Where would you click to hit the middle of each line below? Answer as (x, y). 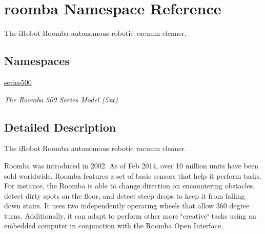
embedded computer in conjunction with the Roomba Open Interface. (114, 226)
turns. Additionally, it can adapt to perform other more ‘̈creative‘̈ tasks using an (130, 215)
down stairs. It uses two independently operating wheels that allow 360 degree (127, 206)
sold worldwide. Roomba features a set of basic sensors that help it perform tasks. (133, 175)
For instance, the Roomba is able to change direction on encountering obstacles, (130, 186)
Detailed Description (60, 127)
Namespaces (37, 61)
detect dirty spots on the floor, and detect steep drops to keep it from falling (125, 195)
